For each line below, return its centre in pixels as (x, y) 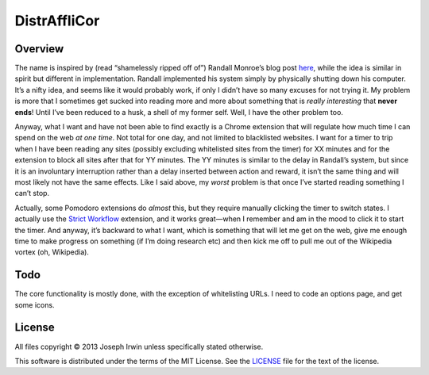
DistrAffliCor (57, 21)
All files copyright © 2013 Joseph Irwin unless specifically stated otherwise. (139, 346)
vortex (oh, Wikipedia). (52, 252)
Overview (39, 49)
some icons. (35, 304)
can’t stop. (32, 193)
